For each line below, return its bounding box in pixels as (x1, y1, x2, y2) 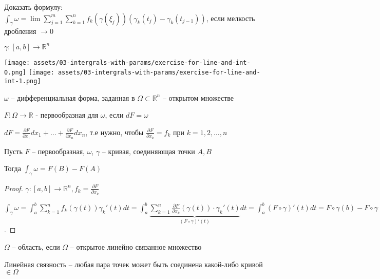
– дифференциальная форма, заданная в (11, 92, 135, 103)
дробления (4, 25, 36, 36)
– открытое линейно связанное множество (70, 241, 202, 252)
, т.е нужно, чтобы (85, 126, 144, 137)
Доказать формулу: (4, 2, 63, 12)
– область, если (12, 241, 60, 252)
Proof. (4, 182, 23, 193)
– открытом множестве (162, 92, 234, 103)
